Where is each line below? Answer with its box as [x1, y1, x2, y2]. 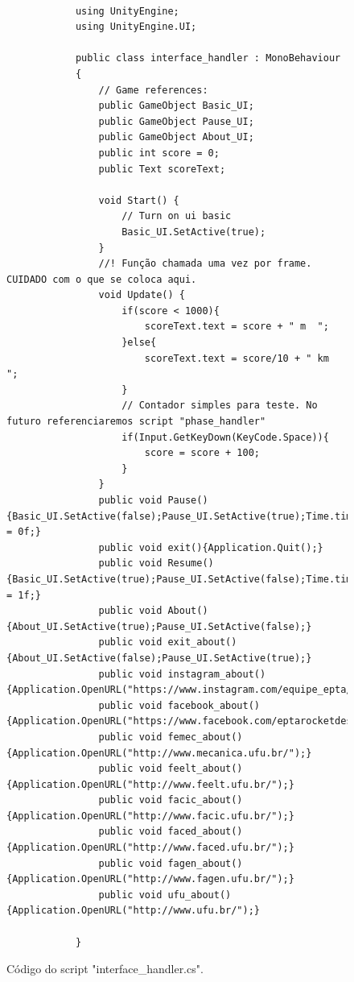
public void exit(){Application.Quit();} [98, 541, 323, 553]
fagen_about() [167, 857, 243, 869]
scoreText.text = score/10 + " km [144, 352, 329, 364]
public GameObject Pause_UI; [98, 115, 254, 127]
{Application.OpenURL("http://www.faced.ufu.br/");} [6, 842, 294, 854]
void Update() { [98, 289, 185, 301]
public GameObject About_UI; [98, 131, 254, 143]
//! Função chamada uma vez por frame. [98, 258, 312, 270]
